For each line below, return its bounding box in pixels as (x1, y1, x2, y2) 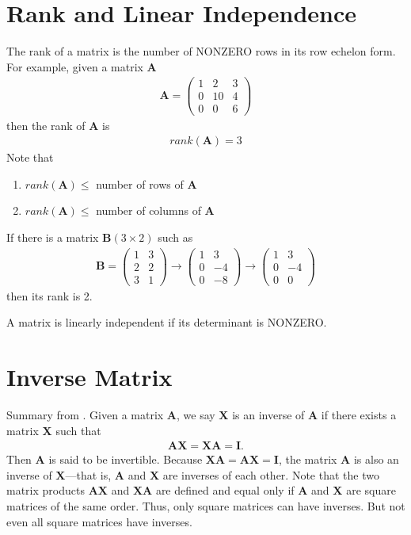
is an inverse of (232, 407, 305, 422)
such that (55, 422, 101, 438)
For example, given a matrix (6, 58, 143, 75)
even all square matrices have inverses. (6, 513, 192, 529)
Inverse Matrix (6, 361, 173, 393)
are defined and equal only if (155, 482, 295, 499)
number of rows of (96, 175, 184, 192)
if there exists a (321, 407, 397, 422)
